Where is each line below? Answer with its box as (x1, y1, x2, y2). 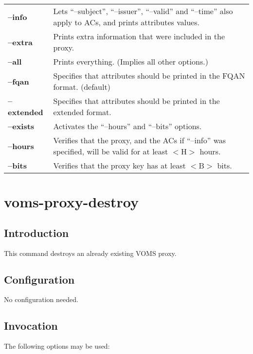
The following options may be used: (4, 341, 110, 351)
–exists (8, 120, 35, 132)
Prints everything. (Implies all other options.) (53, 56, 208, 67)
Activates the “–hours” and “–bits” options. (53, 120, 202, 132)
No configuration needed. (4, 294, 78, 304)
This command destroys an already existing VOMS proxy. (4, 248, 177, 258)
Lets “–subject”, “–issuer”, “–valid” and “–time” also (53, 5, 233, 17)
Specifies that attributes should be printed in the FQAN (53, 70, 245, 81)
